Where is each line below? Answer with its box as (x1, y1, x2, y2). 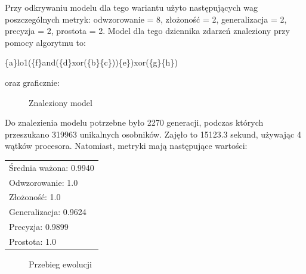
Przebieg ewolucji (29, 258, 92, 270)
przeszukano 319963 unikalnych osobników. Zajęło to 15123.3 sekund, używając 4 (5, 127, 301, 140)
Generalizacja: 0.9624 (9, 205, 86, 218)
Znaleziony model (29, 96, 92, 108)
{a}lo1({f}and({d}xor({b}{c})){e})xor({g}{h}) (5, 56, 178, 68)
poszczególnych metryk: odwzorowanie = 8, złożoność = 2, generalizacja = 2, (5, 13, 287, 25)
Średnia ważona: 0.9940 (9, 161, 94, 173)
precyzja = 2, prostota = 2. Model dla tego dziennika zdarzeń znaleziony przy (5, 24, 290, 37)
